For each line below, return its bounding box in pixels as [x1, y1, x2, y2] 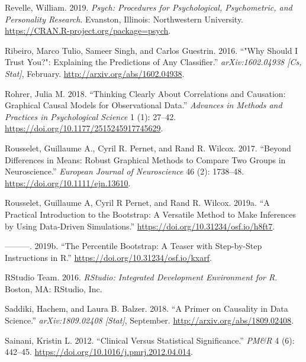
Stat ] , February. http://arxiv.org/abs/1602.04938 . [5, 67, 185, 79]
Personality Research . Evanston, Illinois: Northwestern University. [5, 12, 244, 25]
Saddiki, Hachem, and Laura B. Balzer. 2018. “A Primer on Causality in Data [5, 302, 288, 315]
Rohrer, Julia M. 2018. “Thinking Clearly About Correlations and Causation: [5, 87, 286, 99]
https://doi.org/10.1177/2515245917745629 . [5, 122, 163, 134]
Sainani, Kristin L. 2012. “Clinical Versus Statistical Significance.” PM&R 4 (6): [5, 334, 295, 346]
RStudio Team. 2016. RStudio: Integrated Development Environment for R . [5, 271, 278, 283]
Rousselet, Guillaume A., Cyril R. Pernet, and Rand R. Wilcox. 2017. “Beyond [5, 141, 291, 154]
